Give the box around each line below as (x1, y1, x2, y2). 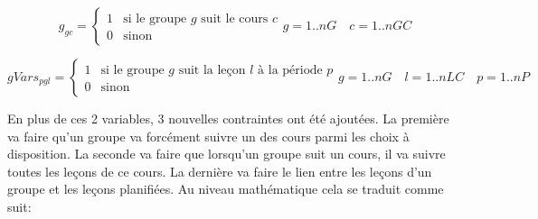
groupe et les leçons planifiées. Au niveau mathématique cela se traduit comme (7, 179, 444, 198)
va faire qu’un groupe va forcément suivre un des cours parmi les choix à (7, 126, 410, 145)
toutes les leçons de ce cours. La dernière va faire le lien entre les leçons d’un (7, 161, 432, 180)
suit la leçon (178, 63, 246, 77)
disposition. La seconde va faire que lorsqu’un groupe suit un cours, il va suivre (7, 144, 446, 163)
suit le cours (201, 12, 269, 25)
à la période (258, 63, 323, 77)
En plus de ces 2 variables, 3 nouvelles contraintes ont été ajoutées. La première (7, 109, 449, 127)
